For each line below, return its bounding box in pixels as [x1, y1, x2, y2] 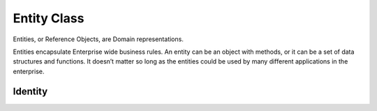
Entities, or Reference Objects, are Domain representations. [13, 35, 184, 43]
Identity [13, 85, 48, 97]
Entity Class [13, 10, 84, 26]
